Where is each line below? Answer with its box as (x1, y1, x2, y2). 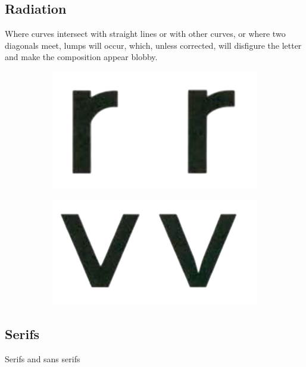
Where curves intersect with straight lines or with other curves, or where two (5, 27, 286, 40)
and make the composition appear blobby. (5, 51, 158, 63)
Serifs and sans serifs (5, 352, 80, 365)
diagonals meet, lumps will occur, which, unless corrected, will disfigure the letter (5, 39, 302, 51)
